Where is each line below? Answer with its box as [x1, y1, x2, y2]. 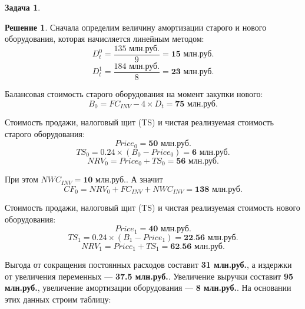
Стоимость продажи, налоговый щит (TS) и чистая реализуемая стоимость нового [5, 201, 300, 214]
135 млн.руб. [114, 44, 160, 53]
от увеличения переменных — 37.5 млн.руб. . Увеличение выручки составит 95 [5, 270, 293, 282]
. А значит [125, 173, 163, 185]
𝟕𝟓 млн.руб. [175, 99, 218, 108]
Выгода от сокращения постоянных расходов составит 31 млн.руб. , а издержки [5, 258, 292, 271]
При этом [5, 173, 38, 185]
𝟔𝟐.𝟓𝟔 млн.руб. [170, 242, 225, 251]
